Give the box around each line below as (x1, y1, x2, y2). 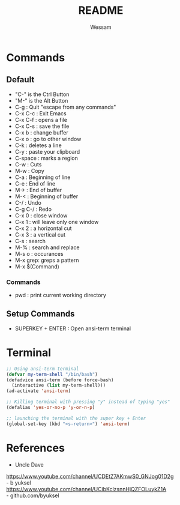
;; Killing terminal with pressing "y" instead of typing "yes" (6, 399, 170, 405)
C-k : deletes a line (14, 142, 62, 149)
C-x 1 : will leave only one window (14, 218, 99, 225)
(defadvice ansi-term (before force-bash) (6, 376, 114, 383)
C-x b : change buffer (14, 129, 68, 136)
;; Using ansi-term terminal (6, 366, 79, 372)
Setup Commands (6, 309, 75, 319)
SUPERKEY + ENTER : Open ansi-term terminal (14, 325, 131, 332)
